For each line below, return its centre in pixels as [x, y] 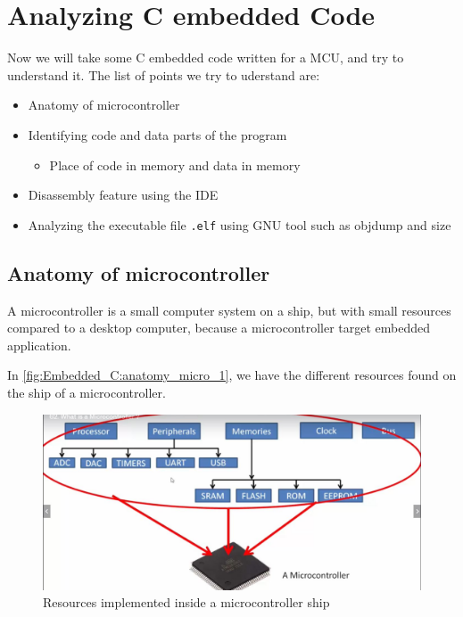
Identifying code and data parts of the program [157, 134]
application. [39, 345]
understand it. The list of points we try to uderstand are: [164, 74]
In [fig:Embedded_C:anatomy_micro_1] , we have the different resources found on [232, 375]
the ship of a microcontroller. [87, 392]
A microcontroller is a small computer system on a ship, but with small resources [229, 310]
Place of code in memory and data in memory [175, 165]
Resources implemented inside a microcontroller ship [186, 602]
